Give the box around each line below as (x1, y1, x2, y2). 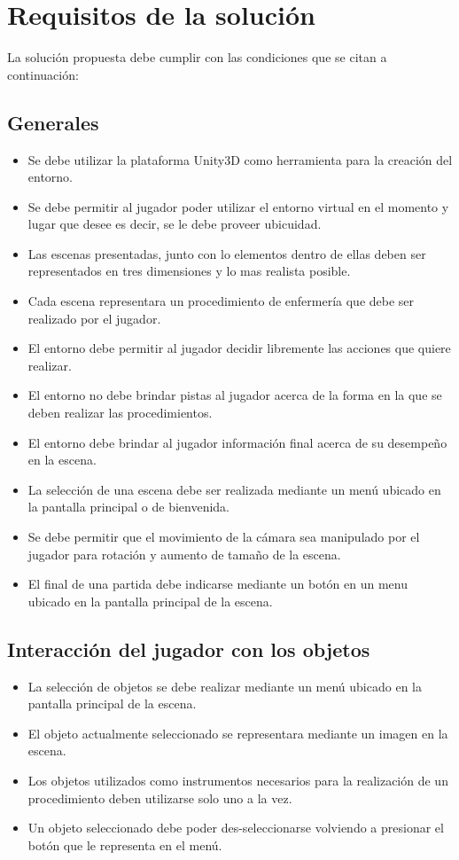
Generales (7, 108, 99, 136)
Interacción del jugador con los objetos (7, 635, 370, 662)
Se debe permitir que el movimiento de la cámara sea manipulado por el (27, 528, 420, 546)
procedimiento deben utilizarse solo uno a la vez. (27, 788, 292, 807)
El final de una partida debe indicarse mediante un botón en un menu (27, 575, 408, 593)
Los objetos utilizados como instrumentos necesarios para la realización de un (27, 770, 448, 789)
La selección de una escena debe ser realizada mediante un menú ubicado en (27, 480, 441, 498)
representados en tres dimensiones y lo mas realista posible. (27, 262, 351, 280)
